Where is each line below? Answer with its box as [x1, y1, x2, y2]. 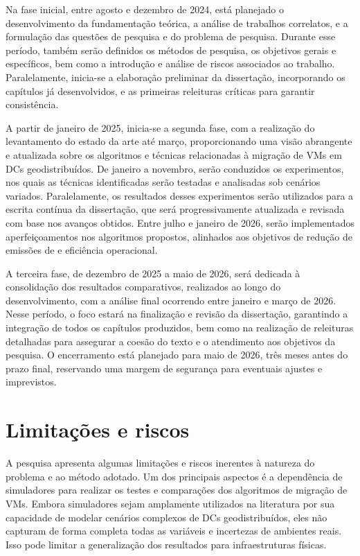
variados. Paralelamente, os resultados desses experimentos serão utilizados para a [6, 188, 354, 202]
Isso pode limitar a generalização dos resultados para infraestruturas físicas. [6, 537, 327, 551]
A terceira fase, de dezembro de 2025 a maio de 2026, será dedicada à [6, 266, 300, 280]
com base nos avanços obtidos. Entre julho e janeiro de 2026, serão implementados [6, 215, 354, 229]
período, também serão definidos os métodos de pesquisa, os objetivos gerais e [6, 42, 336, 57]
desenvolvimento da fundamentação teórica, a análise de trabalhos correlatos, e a [6, 15, 348, 30]
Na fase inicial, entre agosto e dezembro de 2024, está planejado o [6, 2, 284, 16]
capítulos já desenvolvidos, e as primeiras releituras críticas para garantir [6, 83, 315, 98]
